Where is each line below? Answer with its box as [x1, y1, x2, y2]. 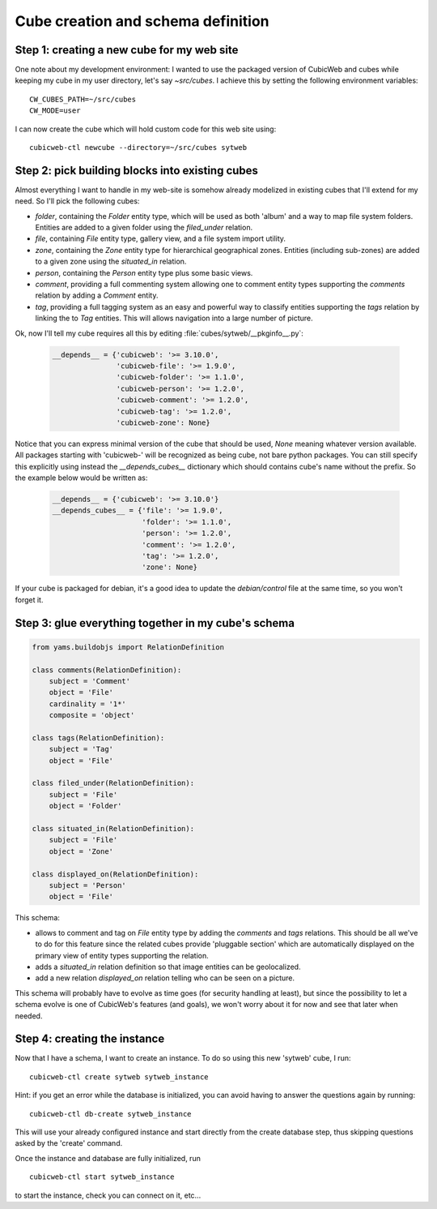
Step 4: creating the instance [15, 1032, 165, 1046]
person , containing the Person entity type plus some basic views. [35, 268, 253, 277]
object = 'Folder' [49, 801, 122, 811]
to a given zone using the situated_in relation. [35, 256, 187, 267]
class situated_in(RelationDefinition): [32, 824, 194, 834]
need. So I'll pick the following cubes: [15, 196, 140, 206]
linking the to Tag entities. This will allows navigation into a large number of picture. [35, 313, 313, 324]
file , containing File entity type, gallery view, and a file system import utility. [35, 234, 286, 243]
